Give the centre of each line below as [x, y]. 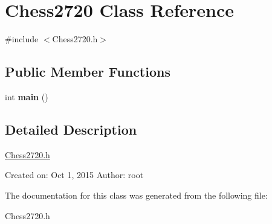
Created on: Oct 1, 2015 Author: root [74, 175]
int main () [27, 96]
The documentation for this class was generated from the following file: [136, 195]
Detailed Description [71, 129]
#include [22, 39]
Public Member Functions [88, 72]
